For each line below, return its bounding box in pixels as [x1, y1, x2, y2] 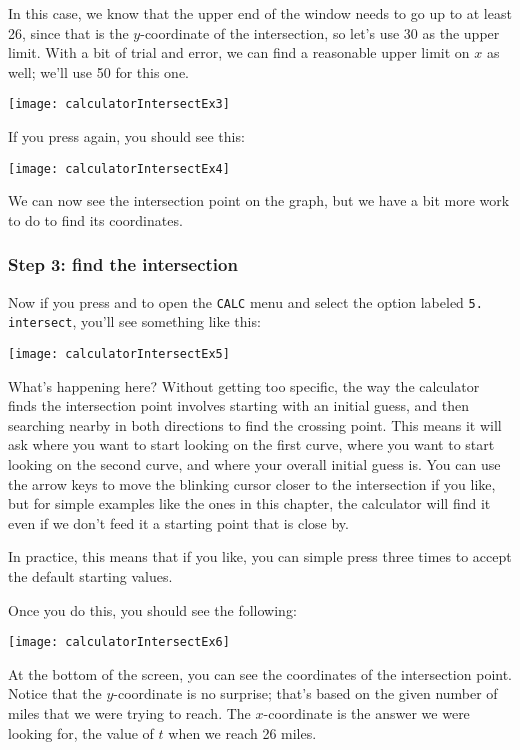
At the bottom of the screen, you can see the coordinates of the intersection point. [8, 663, 512, 684]
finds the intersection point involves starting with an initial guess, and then [8, 395, 470, 416]
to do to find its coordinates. [8, 209, 183, 230]
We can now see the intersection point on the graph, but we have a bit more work [8, 190, 510, 211]
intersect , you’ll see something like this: [8, 311, 261, 332]
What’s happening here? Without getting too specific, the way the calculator [8, 375, 480, 396]
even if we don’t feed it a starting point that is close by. [8, 512, 349, 533]
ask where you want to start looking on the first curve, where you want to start [8, 434, 495, 455]
